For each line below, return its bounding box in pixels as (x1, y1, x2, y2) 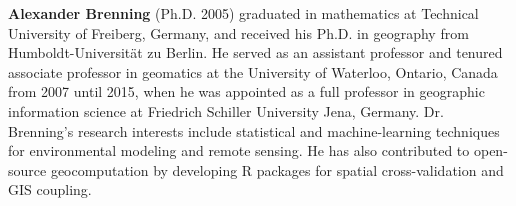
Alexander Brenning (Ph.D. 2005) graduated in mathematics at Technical (8, 3, 479, 23)
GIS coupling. (8, 179, 92, 200)
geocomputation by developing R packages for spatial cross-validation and (50, 159, 504, 180)
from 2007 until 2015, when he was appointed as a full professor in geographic (8, 81, 485, 102)
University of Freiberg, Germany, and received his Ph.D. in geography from (8, 22, 469, 43)
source (8, 159, 47, 180)
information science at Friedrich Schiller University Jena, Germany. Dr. (8, 100, 444, 121)
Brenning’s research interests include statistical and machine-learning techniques (8, 120, 500, 141)
